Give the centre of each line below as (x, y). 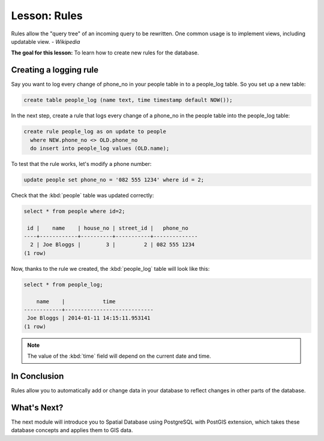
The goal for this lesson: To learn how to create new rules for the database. (105, 53)
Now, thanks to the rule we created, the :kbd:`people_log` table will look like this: (110, 268)
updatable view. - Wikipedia (46, 41)
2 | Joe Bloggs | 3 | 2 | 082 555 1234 (112, 245)
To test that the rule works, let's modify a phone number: (81, 164)
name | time (76, 301)
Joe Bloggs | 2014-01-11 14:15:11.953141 (89, 318)
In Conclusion (37, 376)
